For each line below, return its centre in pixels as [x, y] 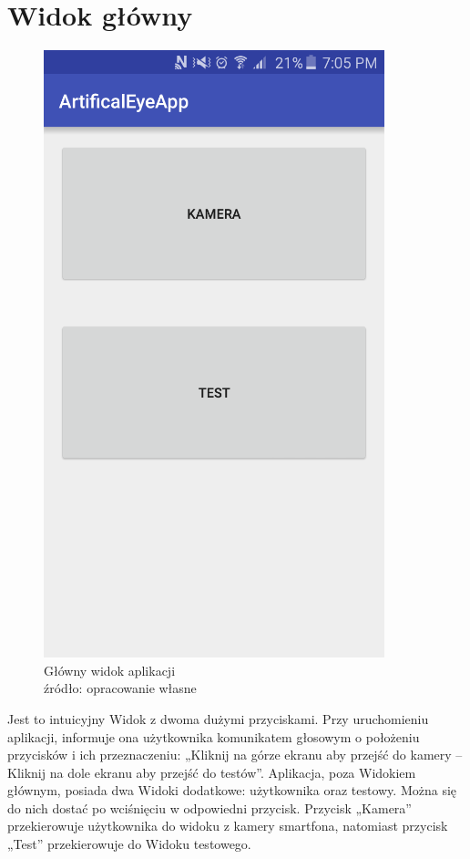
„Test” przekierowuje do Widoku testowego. [129, 844]
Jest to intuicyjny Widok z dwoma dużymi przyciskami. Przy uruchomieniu [218, 718]
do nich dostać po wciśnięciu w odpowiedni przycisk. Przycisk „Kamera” [209, 807]
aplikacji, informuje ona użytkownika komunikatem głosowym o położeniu [214, 736]
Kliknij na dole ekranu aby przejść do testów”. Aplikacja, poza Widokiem [212, 772]
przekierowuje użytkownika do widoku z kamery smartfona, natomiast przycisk [228, 826]
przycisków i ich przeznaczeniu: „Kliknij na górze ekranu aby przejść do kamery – [235, 755]
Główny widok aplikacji [110, 670]
